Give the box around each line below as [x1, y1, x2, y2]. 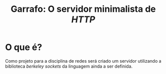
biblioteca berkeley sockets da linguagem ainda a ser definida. [5, 63, 133, 69]
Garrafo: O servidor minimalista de [10, 3, 156, 15]
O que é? [5, 42, 42, 53]
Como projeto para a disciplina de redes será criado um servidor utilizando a [5, 58, 162, 64]
